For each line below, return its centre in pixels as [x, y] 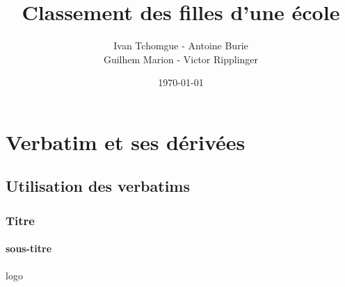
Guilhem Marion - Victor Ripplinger [181, 59]
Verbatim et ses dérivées [126, 141]
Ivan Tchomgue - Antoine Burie [181, 46]
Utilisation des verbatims [98, 186]
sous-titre [29, 248]
